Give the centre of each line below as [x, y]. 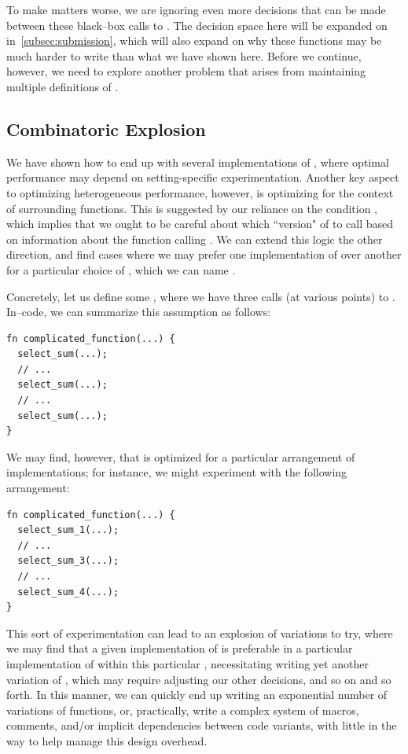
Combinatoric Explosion [106, 129]
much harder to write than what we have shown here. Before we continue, [184, 55]
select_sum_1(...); [68, 530]
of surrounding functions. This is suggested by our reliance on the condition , [192, 208]
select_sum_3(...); [68, 561]
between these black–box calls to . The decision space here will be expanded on [197, 25]
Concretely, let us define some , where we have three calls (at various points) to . [201, 296]
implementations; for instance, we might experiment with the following [177, 472]
